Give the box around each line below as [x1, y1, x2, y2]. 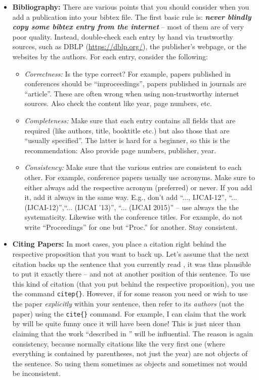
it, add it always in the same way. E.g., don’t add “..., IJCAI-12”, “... [24, 192, 237, 202]
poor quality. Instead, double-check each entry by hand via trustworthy [12, 31, 233, 42]
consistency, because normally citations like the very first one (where [12, 338, 225, 349]
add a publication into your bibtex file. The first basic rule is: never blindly [12, 11, 251, 22]
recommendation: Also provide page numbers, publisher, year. [24, 145, 217, 155]
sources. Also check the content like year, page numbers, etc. [24, 98, 212, 109]
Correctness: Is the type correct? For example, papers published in [24, 68, 231, 79]
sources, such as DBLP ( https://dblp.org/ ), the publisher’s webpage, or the [12, 41, 247, 52]
